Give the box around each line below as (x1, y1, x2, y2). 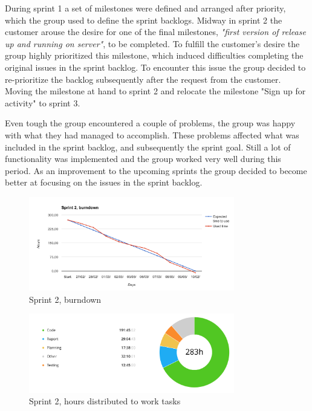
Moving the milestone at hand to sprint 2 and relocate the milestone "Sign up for (5, 85, 306, 97)
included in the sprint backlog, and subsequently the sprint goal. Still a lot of (5, 140, 291, 153)
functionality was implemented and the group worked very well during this (5, 152, 281, 165)
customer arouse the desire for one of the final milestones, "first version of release (5, 25, 306, 38)
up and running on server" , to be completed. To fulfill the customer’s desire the (5, 37, 300, 50)
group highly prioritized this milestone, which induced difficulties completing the (5, 49, 304, 62)
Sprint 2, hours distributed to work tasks (29, 395, 181, 407)
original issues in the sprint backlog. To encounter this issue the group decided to (5, 60, 306, 73)
